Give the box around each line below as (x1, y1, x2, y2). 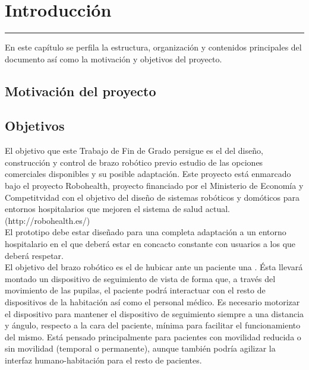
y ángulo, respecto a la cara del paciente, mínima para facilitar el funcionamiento (5, 319, 301, 331)
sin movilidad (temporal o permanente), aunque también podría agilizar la (5, 342, 276, 355)
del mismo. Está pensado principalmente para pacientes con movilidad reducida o (5, 330, 301, 343)
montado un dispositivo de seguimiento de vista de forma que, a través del (5, 272, 276, 284)
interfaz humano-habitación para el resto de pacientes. (5, 353, 202, 366)
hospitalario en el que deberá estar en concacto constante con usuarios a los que (5, 238, 296, 250)
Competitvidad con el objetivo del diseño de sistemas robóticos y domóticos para (5, 191, 299, 203)
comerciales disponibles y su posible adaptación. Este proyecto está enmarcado (5, 167, 291, 180)
